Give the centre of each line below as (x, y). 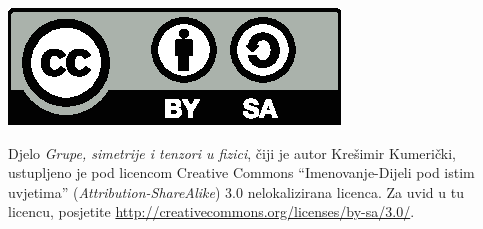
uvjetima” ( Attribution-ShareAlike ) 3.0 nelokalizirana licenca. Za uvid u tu (236, 191)
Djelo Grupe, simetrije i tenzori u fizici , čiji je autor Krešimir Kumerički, (232, 152)
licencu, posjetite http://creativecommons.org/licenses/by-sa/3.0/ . (211, 211)
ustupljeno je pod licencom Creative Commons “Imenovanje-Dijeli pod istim (241, 172)
